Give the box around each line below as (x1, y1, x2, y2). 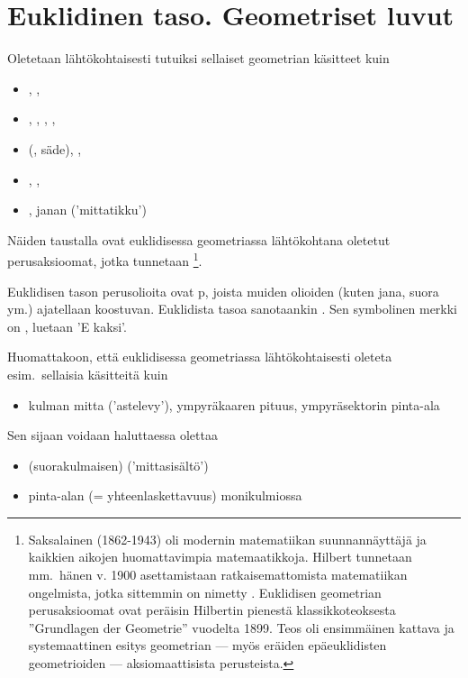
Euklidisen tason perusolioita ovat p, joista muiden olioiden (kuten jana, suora (7, 281, 439, 300)
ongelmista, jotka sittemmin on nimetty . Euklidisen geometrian (28, 582, 382, 601)
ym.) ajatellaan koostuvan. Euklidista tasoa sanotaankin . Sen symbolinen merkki (7, 299, 458, 318)
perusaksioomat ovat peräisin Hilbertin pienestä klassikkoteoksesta (28, 600, 396, 619)
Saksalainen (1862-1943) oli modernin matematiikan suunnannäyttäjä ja (28, 529, 427, 548)
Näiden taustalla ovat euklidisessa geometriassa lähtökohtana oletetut (7, 230, 391, 249)
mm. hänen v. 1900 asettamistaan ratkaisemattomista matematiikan (28, 565, 408, 584)
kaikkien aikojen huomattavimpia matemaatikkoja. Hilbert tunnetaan (28, 547, 412, 566)
